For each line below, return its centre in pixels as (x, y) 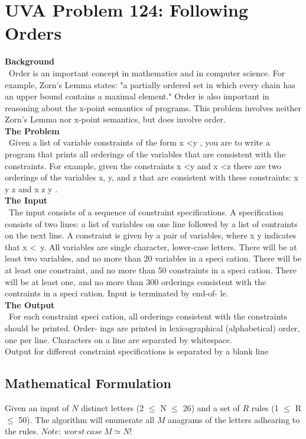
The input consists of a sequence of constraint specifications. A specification (146, 212)
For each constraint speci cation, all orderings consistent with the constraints (148, 316)
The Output (30, 304)
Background (30, 61)
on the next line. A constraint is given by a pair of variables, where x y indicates (151, 235)
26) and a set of (211, 407)
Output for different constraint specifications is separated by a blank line (137, 351)
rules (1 (265, 407)
